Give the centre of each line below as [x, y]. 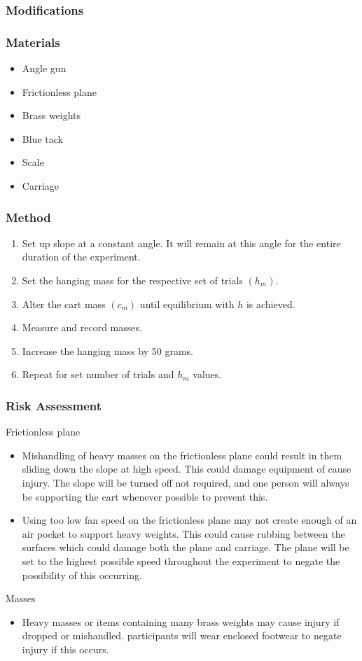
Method [28, 217]
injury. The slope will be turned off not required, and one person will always [186, 482]
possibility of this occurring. [82, 575]
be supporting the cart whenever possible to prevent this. [145, 496]
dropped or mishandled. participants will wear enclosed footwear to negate [182, 635]
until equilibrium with [187, 304]
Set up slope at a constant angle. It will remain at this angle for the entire [181, 243]
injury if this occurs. [65, 649]
